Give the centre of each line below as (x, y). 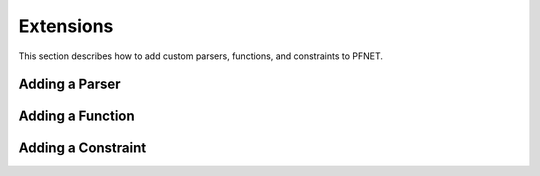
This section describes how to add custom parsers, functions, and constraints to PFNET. (201, 56)
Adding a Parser (69, 84)
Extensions (66, 26)
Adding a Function (76, 116)
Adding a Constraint (82, 148)
